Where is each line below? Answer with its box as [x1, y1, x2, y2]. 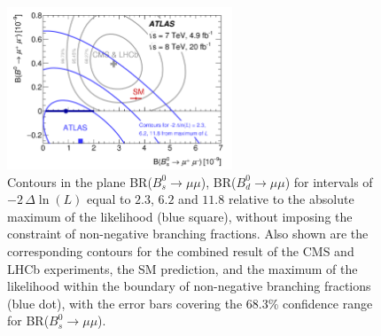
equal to [87, 190, 131, 208]
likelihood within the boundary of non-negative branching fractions [7, 277, 371, 295]
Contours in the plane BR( [7, 172, 152, 191]
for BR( [7, 311, 50, 330]
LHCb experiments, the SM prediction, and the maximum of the [7, 259, 358, 277]
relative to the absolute [228, 190, 354, 208]
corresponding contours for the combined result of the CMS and [7, 241, 354, 260]
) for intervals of [284, 172, 373, 191]
